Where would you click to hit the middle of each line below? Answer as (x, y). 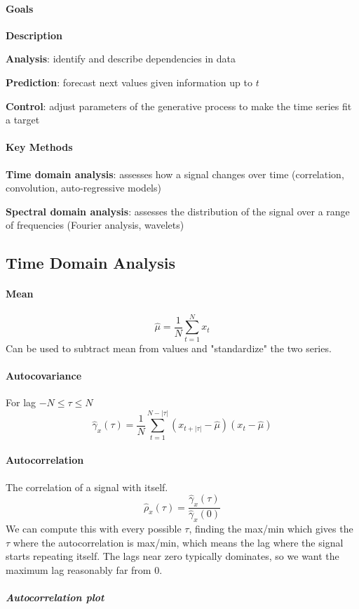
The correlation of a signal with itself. (87, 487)
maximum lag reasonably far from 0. (84, 569)
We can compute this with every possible (94, 529)
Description (34, 35)
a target (23, 120)
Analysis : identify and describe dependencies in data (121, 59)
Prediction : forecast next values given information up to (129, 82)
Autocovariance (44, 375)
